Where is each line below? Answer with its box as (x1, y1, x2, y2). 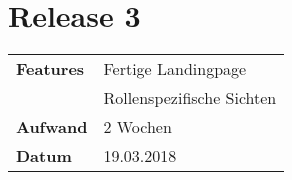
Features (16, 57, 85, 81)
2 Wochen (103, 115, 172, 139)
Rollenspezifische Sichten (103, 86, 277, 110)
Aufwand (16, 115, 88, 139)
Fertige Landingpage (103, 57, 247, 81)
